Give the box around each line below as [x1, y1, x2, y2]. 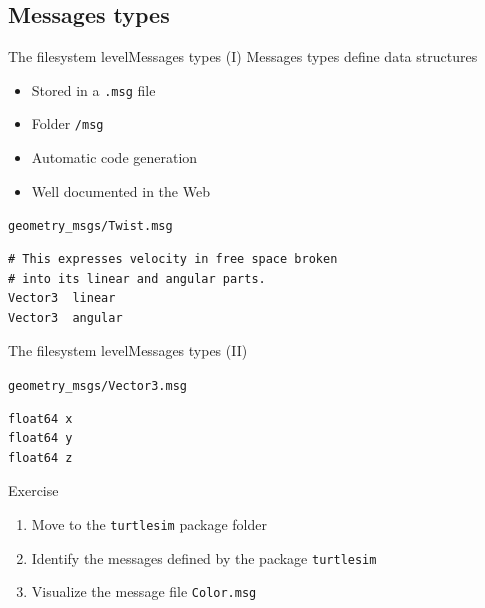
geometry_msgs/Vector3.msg [8, 378, 187, 393]
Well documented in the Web [31, 180, 210, 201]
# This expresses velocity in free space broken [8, 251, 338, 266]
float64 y [8, 431, 73, 446]
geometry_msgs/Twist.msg [8, 219, 173, 234]
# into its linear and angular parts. [8, 271, 266, 286]
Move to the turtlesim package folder [31, 513, 267, 534]
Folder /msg [31, 113, 104, 134]
